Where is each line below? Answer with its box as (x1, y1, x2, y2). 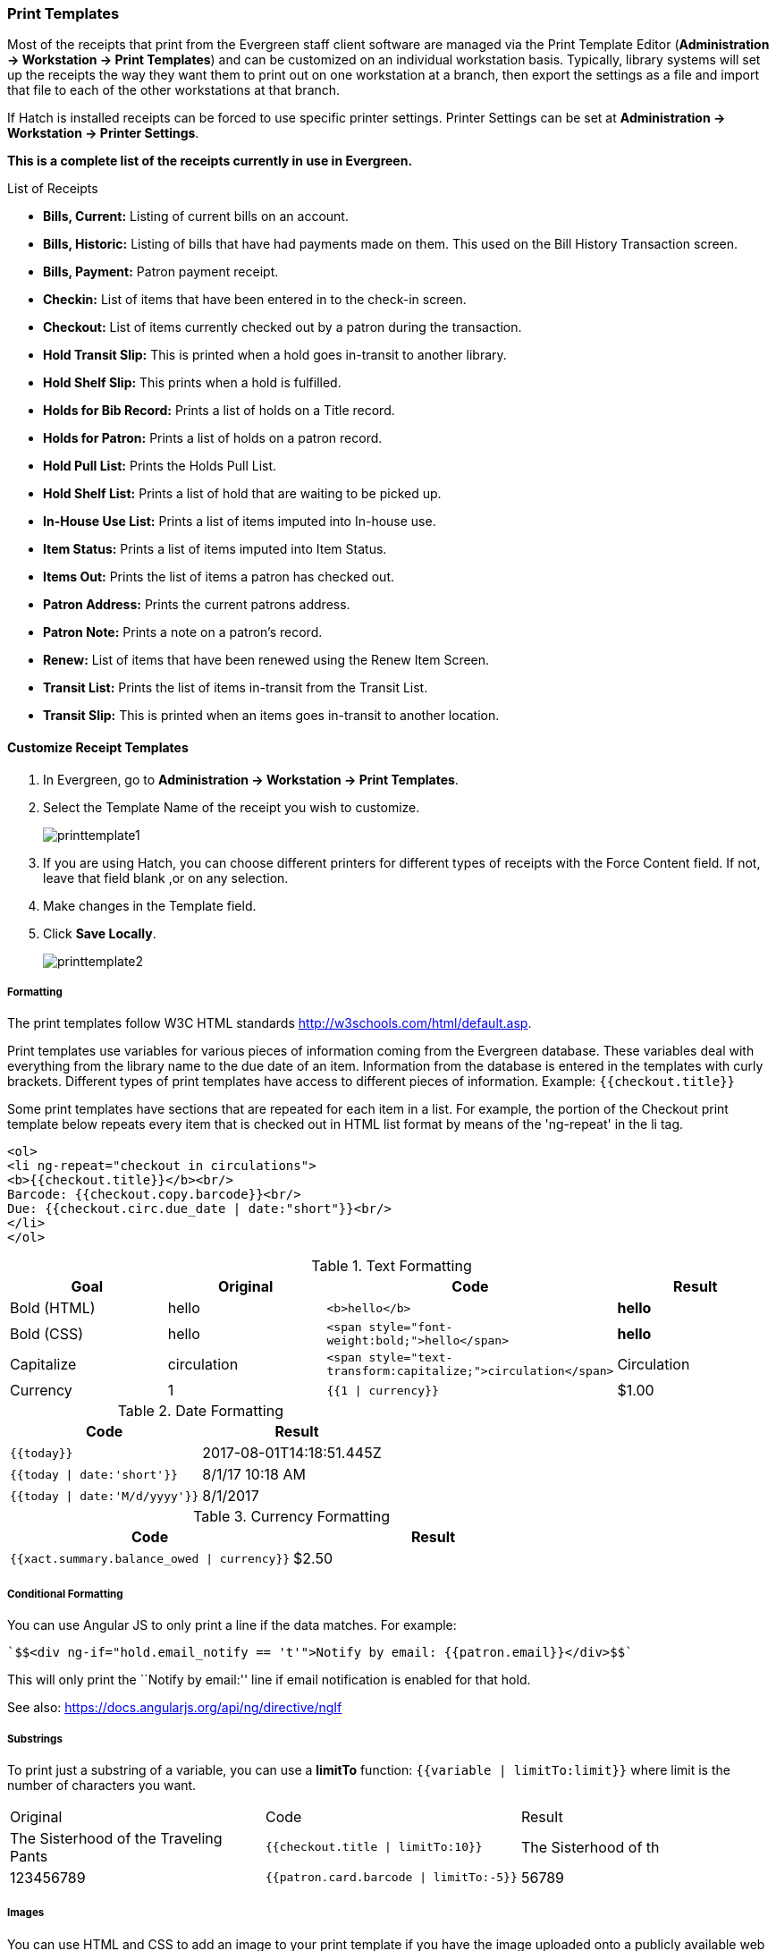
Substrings (7, 1732, 63, 1745)
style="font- (368, 1320, 453, 1335)
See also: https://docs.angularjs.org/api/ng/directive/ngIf (7, 1700, 342, 1716)
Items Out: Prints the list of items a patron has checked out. (43, 569, 395, 585)
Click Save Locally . (43, 925, 156, 941)
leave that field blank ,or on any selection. (43, 869, 289, 886)
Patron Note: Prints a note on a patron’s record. (43, 624, 323, 640)
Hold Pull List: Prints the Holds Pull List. (43, 458, 277, 474)
